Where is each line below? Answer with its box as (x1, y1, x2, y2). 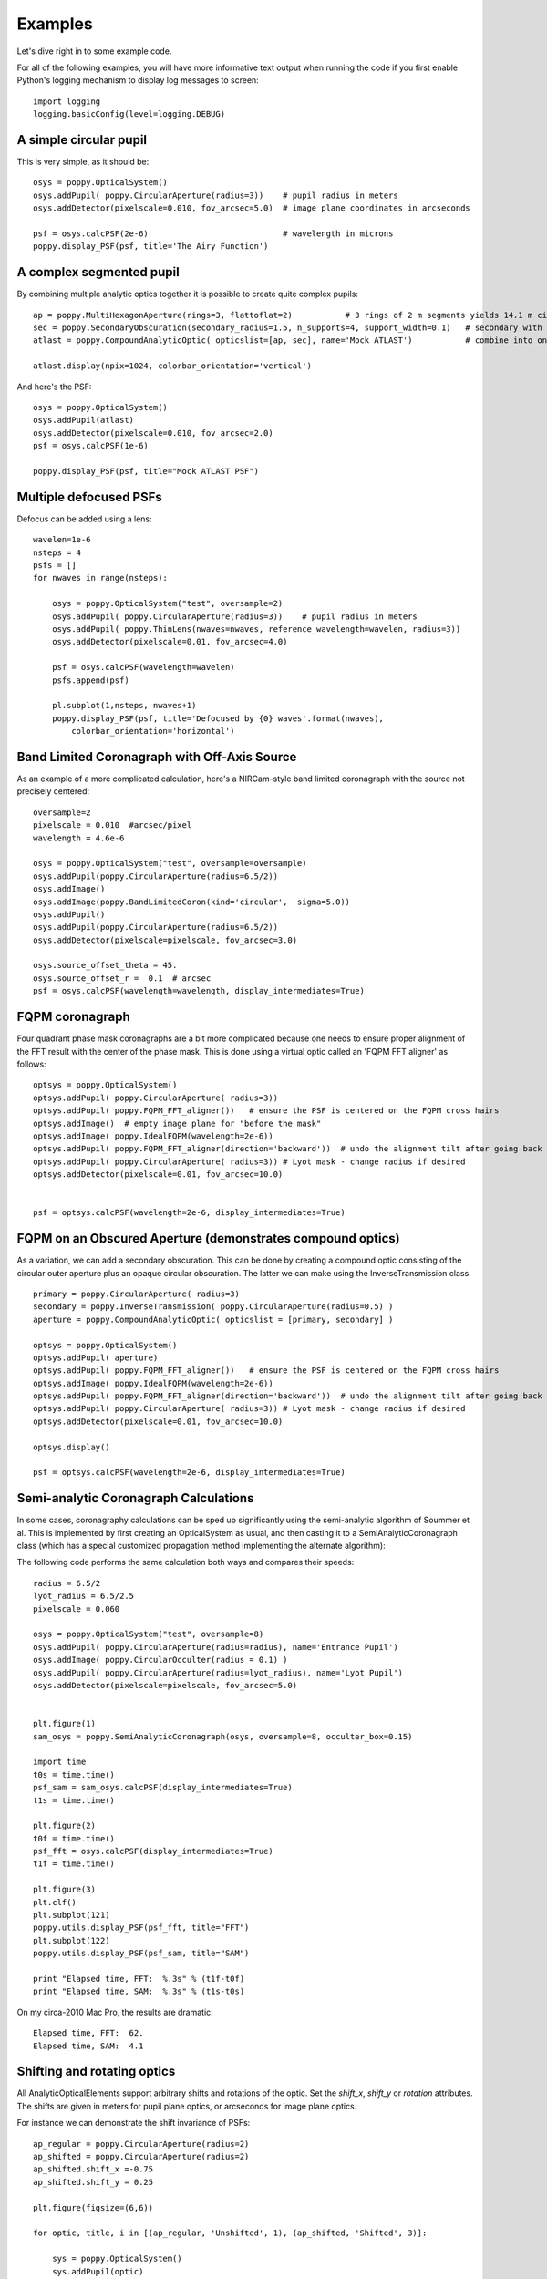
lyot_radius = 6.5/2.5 (33, 1591, 135, 1602)
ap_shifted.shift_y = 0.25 (33, 2177, 154, 2187)
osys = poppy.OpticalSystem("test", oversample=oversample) (33, 858, 307, 869)
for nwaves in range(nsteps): (33, 572, 169, 583)
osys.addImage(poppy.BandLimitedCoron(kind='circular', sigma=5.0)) (33, 896, 351, 907)
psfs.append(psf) (51, 675, 129, 686)
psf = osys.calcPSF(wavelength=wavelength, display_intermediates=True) (33, 985, 365, 996)
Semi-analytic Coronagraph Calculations (16, 1490, 254, 1506)
